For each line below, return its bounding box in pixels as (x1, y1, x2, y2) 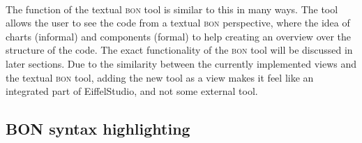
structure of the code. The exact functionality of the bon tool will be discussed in (6, 43, 353, 57)
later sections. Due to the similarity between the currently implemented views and (6, 56, 357, 70)
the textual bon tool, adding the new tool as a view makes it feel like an (6, 70, 314, 84)
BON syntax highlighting (6, 118, 190, 140)
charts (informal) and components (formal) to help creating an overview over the (6, 29, 352, 43)
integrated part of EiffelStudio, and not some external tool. (6, 84, 258, 98)
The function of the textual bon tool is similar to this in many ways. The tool (6, 1, 338, 16)
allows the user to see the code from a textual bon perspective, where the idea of (6, 15, 350, 30)
